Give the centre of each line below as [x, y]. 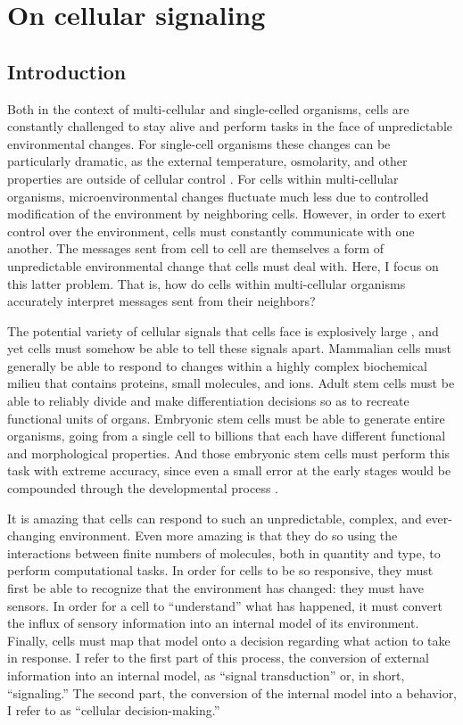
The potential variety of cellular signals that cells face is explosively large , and [223, 330]
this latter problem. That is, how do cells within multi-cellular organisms [207, 283]
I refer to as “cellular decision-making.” [114, 710]
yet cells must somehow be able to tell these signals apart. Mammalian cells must [229, 348]
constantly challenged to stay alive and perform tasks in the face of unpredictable [230, 126]
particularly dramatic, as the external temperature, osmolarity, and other [207, 161]
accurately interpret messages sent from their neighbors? [161, 301]
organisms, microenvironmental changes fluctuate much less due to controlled [218, 196]
